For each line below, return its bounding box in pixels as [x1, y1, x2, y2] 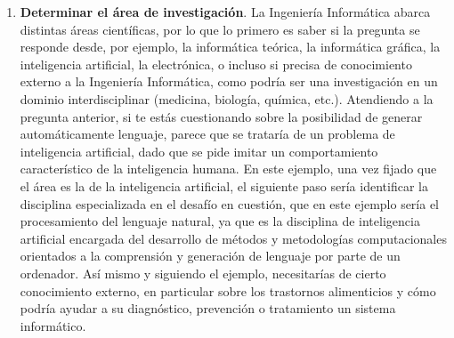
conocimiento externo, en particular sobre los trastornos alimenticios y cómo [20, 281, 436, 300]
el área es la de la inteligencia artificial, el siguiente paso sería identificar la [20, 176, 428, 195]
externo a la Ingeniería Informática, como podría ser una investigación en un [20, 72, 438, 91]
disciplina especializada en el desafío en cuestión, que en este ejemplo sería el [20, 194, 440, 213]
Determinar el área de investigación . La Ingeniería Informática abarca [20, 3, 431, 20]
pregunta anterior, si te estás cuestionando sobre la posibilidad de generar [20, 107, 423, 125]
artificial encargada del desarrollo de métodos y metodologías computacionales [20, 229, 447, 247]
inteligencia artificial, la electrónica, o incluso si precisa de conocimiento [20, 54, 412, 73]
